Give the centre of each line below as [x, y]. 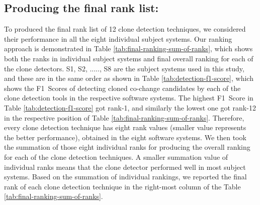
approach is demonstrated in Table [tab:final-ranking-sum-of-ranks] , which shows [128, 48]
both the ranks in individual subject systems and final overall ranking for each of [129, 58]
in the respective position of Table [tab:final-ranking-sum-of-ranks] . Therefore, [124, 117]
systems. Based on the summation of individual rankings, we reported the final [125, 177]
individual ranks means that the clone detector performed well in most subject [125, 167]
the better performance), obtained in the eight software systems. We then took [125, 137]
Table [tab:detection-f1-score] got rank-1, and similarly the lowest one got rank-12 [130, 107]
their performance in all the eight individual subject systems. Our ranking [118, 38]
